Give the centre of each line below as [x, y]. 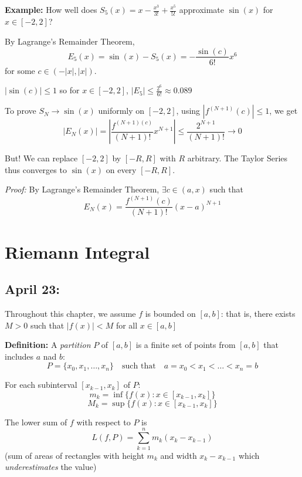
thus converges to [36, 169]
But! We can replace [41, 158]
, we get [284, 111]
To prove [21, 111]
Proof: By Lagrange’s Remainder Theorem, [82, 189]
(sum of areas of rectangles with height [74, 455]
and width [179, 455]
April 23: [32, 289]
